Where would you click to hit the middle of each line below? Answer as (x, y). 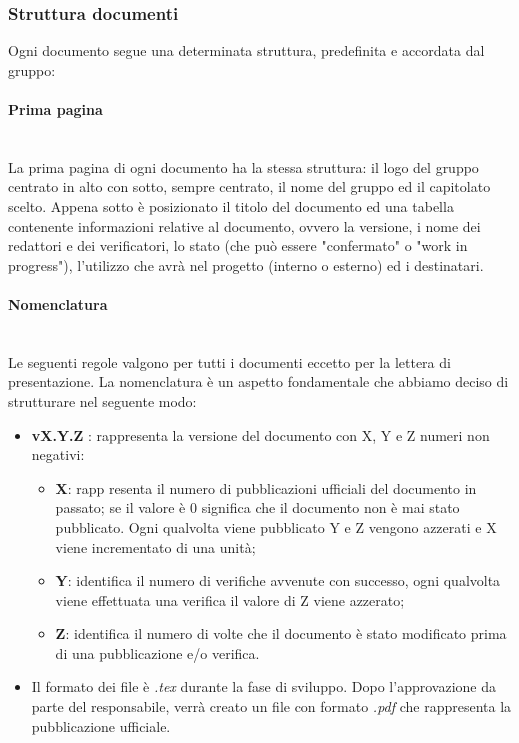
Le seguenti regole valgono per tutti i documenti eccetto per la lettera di (229, 361)
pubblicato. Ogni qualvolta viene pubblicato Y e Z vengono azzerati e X (276, 526)
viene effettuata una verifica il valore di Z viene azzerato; (230, 599)
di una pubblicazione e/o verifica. (157, 652)
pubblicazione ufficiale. (101, 725)
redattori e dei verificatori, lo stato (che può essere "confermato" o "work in (238, 245)
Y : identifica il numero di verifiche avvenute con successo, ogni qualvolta (278, 580)
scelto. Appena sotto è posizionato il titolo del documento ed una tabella (231, 205)
